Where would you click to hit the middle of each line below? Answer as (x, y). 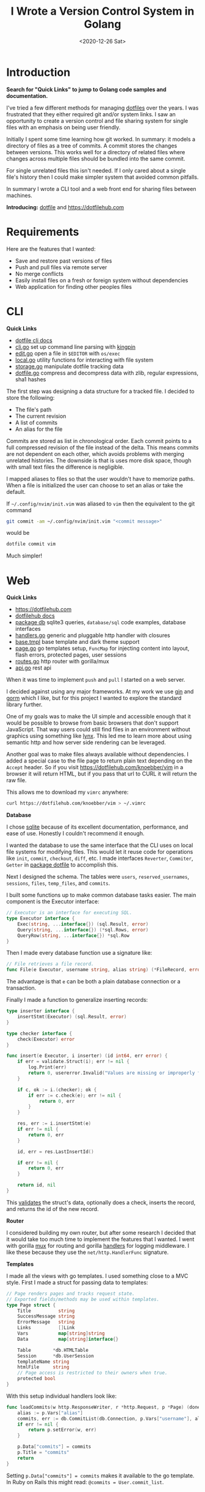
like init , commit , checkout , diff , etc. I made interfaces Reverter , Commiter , (100, 859)
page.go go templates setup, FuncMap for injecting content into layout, (102, 648)
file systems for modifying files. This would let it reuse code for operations (100, 852)
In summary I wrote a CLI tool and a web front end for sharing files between (101, 188)
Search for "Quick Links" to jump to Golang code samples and (86, 89)
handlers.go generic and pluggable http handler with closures (93, 635)
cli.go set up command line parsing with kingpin (75, 346)
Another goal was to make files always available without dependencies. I (98, 755)
